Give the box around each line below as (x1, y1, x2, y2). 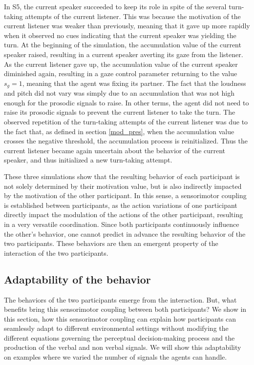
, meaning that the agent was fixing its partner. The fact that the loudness (22, 78, 246, 88)
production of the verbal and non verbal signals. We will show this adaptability (4, 342, 241, 352)
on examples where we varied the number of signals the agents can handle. (4, 352, 227, 362)
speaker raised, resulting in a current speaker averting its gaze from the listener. (4, 49, 243, 59)
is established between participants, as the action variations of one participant (4, 200, 237, 210)
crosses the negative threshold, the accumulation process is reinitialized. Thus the (4, 136, 248, 146)
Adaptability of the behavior (4, 271, 151, 286)
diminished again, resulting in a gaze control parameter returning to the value (4, 68, 237, 79)
